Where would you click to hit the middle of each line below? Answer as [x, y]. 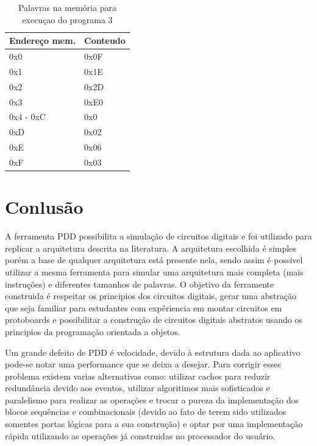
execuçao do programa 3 [67, 19]
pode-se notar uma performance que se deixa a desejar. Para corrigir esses [143, 364]
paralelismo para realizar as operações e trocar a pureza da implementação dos [152, 399]
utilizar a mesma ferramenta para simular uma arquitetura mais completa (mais [154, 271]
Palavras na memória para [67, 7]
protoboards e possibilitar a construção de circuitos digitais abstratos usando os [154, 320]
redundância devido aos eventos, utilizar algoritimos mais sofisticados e [137, 388]
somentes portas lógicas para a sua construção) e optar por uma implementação [154, 424]
